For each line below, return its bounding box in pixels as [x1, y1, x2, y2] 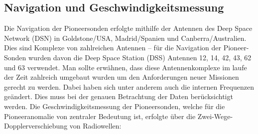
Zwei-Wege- [197, 111, 233, 121]
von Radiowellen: [69, 121, 122, 131]
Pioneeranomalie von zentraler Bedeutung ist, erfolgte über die [4, 111, 196, 121]
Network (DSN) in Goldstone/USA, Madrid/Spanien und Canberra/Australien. [4, 32, 247, 43]
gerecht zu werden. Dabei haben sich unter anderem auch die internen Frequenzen [4, 81, 254, 92]
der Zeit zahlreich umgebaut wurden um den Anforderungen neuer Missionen [4, 72, 239, 82]
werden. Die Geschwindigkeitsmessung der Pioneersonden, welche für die [4, 101, 225, 111]
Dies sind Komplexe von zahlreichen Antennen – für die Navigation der [4, 42, 222, 53]
